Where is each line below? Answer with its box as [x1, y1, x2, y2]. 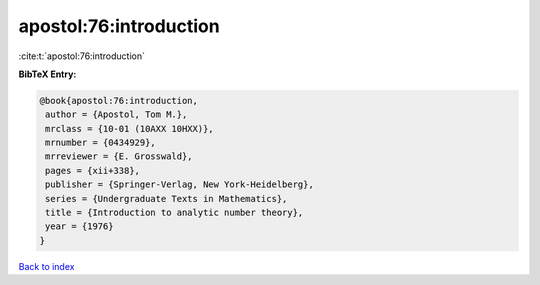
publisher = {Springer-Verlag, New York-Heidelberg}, [45, 179, 314, 190]
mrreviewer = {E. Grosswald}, [45, 151, 194, 162]
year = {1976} [45, 221, 114, 232]
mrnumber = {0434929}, [45, 137, 157, 149]
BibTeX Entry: [18, 68, 77, 80]
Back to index [18, 260, 75, 272]
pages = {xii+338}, [45, 165, 140, 176]
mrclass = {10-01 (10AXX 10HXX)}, [45, 123, 214, 134]
